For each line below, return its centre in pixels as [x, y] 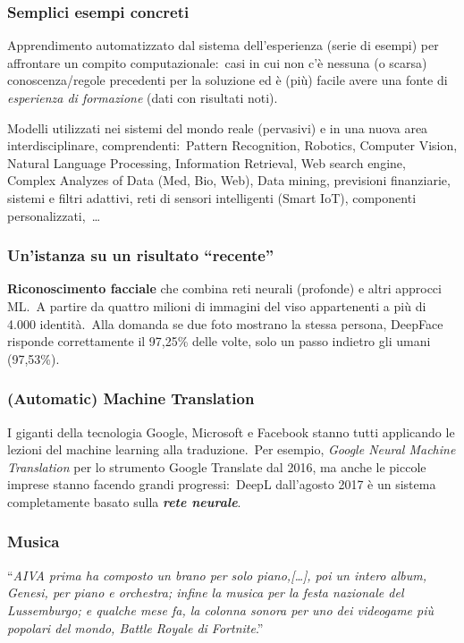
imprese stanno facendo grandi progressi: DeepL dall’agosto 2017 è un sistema [222, 484]
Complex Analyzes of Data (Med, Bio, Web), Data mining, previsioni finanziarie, [229, 180]
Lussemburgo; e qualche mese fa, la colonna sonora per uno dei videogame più [221, 609]
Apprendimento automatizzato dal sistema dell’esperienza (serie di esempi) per [223, 45]
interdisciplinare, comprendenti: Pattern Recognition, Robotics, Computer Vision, [232, 145]
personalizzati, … [54, 215]
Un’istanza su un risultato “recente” [141, 255]
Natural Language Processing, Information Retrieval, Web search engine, [207, 162]
